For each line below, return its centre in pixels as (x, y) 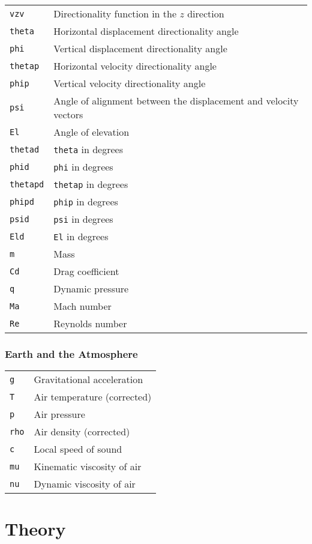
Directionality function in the (115, 14)
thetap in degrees (91, 184)
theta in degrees (88, 149)
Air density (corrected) (82, 432)
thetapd (27, 184)
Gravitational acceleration (88, 379)
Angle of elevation (91, 132)
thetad (25, 149)
